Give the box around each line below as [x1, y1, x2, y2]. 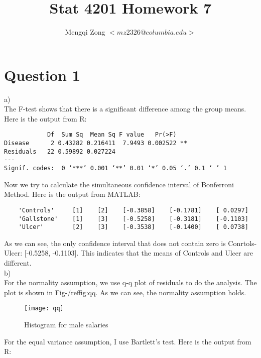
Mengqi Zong [65, 27, 105, 37]
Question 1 [4, 64, 80, 85]
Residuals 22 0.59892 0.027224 [4, 148, 115, 155]
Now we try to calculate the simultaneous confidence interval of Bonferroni [4, 179, 234, 189]
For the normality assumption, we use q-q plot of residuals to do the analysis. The [4, 277, 257, 288]
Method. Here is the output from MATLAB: [4, 189, 141, 199]
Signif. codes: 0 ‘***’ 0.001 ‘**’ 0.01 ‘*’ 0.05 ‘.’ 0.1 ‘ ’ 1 [4, 165, 227, 172]
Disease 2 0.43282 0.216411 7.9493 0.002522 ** [4, 140, 188, 147]
